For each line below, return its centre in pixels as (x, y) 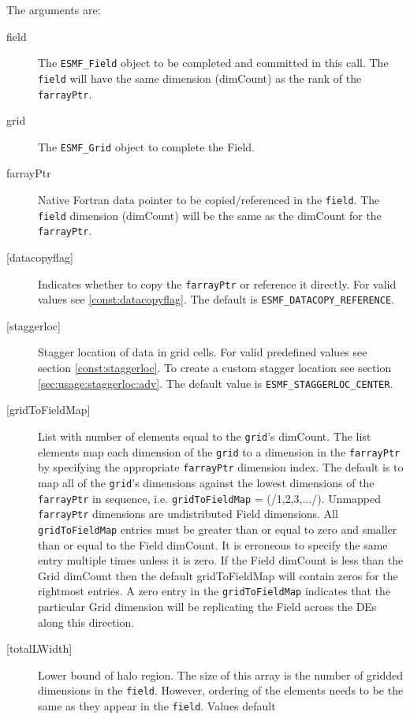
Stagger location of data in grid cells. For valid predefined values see (203, 352)
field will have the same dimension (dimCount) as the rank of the (200, 78)
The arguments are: (54, 9)
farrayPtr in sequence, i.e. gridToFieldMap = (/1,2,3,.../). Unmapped (210, 498)
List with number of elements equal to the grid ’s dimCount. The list (205, 436)
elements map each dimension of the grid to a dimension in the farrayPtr (219, 451)
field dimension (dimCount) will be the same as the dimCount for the (210, 215)
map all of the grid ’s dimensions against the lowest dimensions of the (206, 482)
